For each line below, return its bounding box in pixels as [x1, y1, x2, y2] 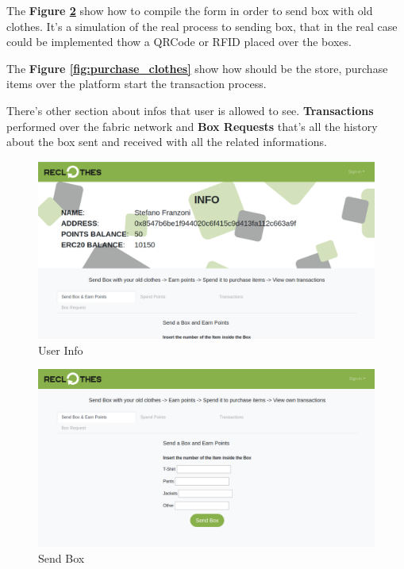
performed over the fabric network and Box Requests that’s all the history [6, 117, 378, 134]
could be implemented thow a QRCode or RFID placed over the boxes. [6, 33, 352, 50]
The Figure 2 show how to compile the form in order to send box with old [6, 2, 373, 18]
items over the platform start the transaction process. [6, 75, 267, 92]
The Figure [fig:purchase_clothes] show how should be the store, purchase [6, 60, 388, 76]
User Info [38, 341, 83, 358]
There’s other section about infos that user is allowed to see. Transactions [6, 102, 374, 118]
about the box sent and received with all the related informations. [6, 133, 327, 150]
